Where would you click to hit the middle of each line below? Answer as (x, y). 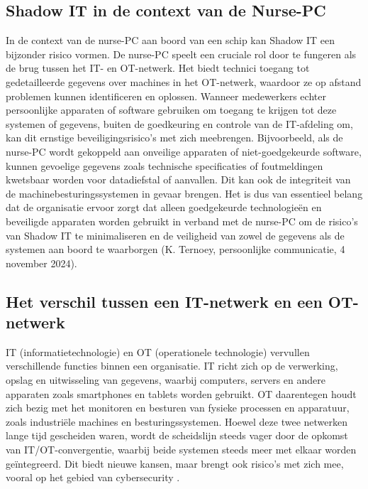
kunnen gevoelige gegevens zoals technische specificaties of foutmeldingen (165, 165)
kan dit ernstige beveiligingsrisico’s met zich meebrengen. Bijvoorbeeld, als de (174, 138)
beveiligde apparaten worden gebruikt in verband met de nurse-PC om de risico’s (182, 221)
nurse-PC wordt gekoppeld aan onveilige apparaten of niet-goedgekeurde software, (184, 151)
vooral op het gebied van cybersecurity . (93, 477)
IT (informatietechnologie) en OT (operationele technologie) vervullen (158, 351)
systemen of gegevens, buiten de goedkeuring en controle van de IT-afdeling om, (179, 123)
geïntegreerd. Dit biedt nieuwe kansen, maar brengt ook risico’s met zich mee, (175, 463)
